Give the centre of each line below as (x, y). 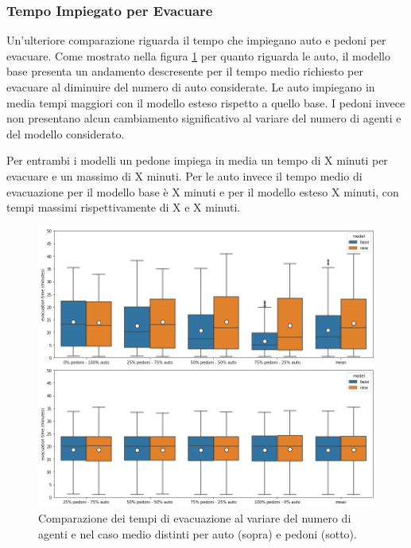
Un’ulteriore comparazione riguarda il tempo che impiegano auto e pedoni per (196, 40)
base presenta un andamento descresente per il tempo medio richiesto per (185, 71)
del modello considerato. (66, 133)
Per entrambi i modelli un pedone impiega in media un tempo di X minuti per (197, 160)
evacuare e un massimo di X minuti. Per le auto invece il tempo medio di (184, 175)
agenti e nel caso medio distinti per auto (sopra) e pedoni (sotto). (198, 533)
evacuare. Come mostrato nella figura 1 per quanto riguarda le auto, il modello (198, 55)
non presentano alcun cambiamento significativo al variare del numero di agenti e (204, 118)
